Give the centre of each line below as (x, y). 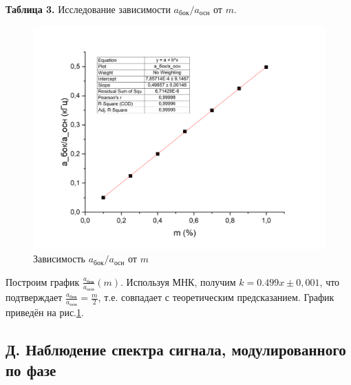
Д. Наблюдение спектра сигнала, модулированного (176, 350)
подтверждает (34, 297)
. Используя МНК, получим (178, 281)
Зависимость (59, 259)
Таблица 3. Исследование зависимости (88, 9)
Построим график (43, 281)
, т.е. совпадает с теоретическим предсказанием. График (216, 297)
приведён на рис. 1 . (45, 312)
